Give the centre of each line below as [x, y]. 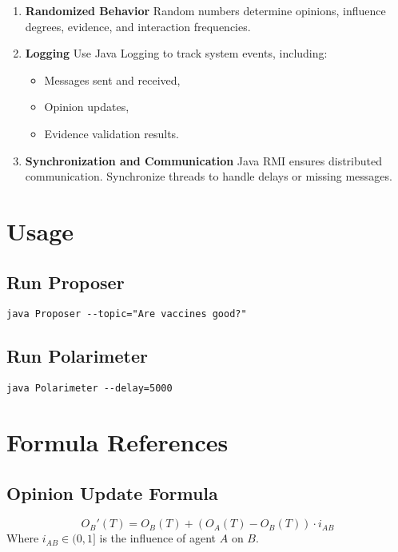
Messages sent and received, [112, 79]
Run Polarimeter [77, 356]
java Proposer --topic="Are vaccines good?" [127, 314]
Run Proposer [66, 282]
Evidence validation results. [111, 133]
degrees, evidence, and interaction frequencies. [138, 26]
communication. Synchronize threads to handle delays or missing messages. [209, 176]
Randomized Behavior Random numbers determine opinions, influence [205, 10]
